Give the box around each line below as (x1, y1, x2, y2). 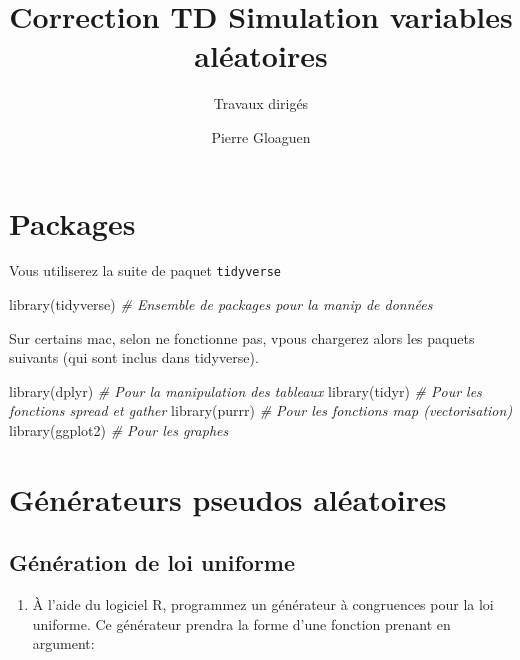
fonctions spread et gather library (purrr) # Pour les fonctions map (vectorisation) (9, 400, 513, 421)
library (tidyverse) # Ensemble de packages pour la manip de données (9, 294, 433, 315)
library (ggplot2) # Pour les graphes (9, 420, 229, 441)
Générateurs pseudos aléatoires (9, 478, 447, 519)
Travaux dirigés (213, 93, 309, 114)
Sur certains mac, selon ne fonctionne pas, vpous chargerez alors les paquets (9, 327, 475, 348)
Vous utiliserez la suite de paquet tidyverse (9, 260, 281, 281)
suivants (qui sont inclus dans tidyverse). (9, 347, 259, 368)
